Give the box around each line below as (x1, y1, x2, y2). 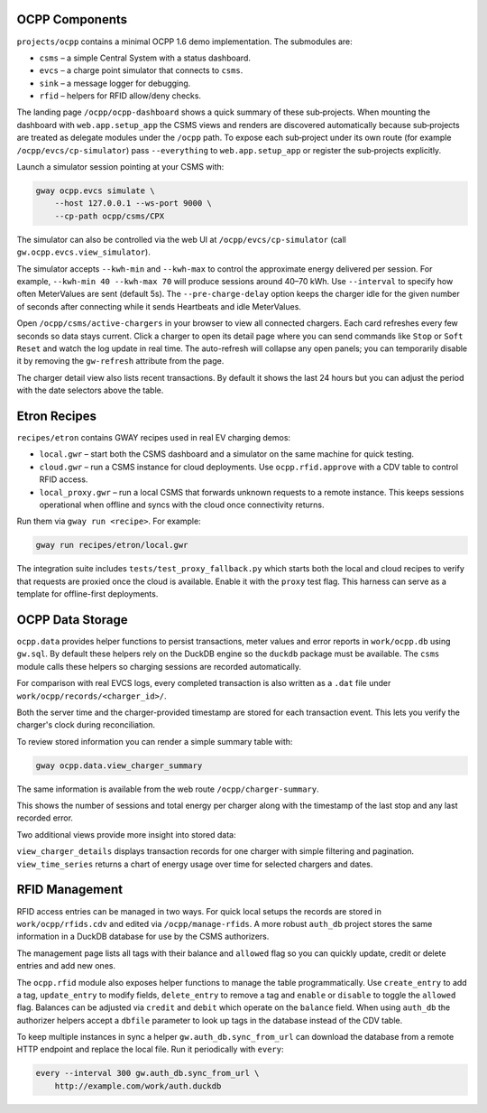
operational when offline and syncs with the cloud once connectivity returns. (39, 499, 325, 510)
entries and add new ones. (16, 960, 116, 971)
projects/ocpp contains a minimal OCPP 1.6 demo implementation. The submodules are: (16, 36, 354, 47)
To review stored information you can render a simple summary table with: (16, 736, 293, 747)
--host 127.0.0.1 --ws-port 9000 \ (54, 199, 212, 209)
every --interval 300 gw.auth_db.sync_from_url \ (35, 1068, 260, 1079)
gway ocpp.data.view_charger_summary (35, 760, 203, 771)
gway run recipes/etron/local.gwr (35, 540, 188, 551)
